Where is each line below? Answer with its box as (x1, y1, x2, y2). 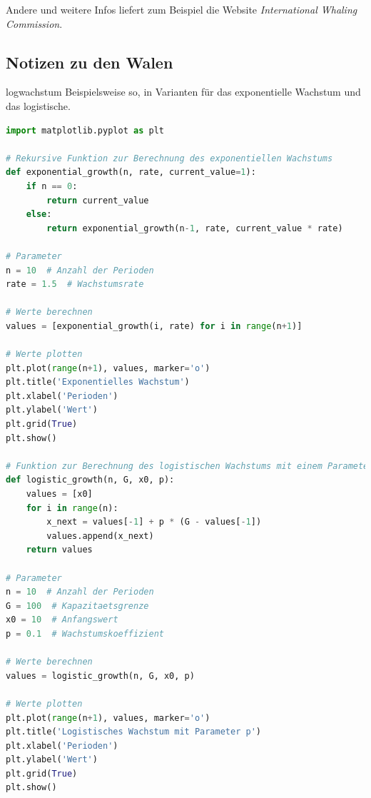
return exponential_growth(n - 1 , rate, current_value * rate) (46, 223, 343, 233)
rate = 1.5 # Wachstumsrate (6, 279, 144, 290)
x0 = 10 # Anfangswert (6, 615, 118, 625)
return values (26, 545, 93, 555)
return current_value (46, 195, 149, 206)
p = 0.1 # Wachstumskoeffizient (6, 628, 164, 639)
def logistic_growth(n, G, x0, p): (6, 475, 175, 485)
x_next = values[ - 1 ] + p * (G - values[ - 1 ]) (46, 517, 262, 527)
